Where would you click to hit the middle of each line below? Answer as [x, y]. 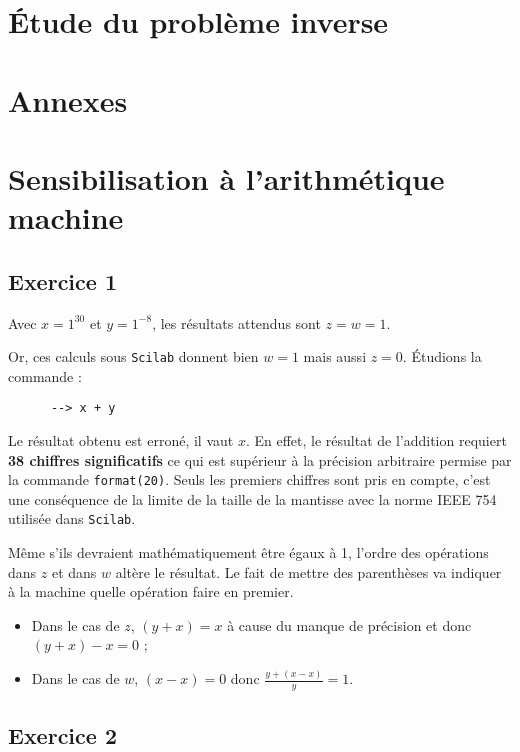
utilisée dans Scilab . [72, 518]
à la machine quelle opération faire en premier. [151, 591]
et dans [74, 571]
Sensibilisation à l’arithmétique [226, 177]
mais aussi [335, 356]
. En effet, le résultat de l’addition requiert [376, 440]
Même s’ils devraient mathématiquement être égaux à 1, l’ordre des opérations [248, 552]
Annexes [68, 99]
